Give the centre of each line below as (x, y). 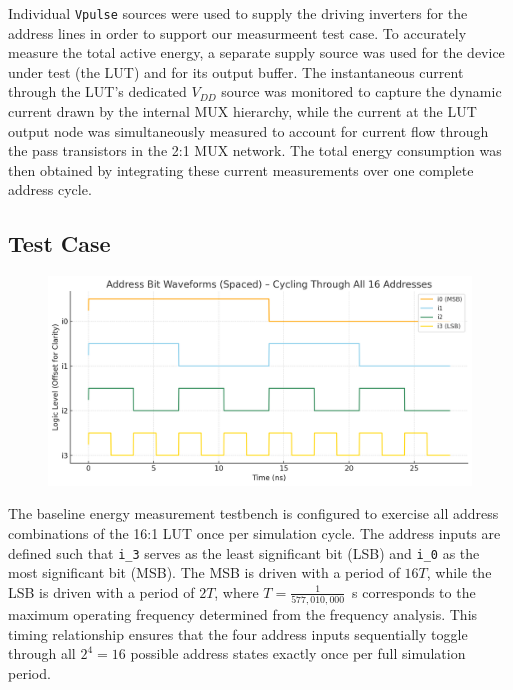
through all (42, 653)
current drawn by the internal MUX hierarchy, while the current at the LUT (242, 111)
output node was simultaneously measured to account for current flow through (248, 130)
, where (236, 591)
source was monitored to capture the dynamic (361, 91)
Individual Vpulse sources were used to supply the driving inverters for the (238, 13)
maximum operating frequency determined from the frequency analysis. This (243, 614)
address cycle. (50, 189)
